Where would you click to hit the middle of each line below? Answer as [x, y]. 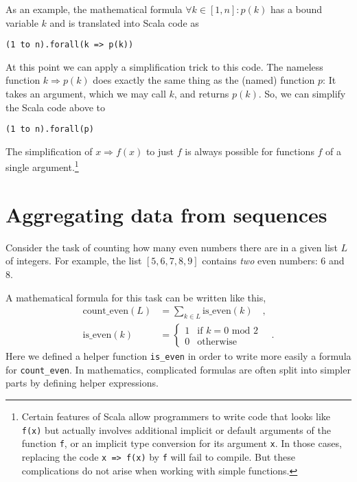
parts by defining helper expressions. [82, 383]
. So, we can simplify [302, 94]
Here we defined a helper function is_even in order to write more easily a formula [178, 356]
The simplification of [49, 151]
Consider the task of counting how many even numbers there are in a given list [172, 247]
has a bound [296, 9]
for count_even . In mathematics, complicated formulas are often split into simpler [178, 369]
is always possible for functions [250, 151]
